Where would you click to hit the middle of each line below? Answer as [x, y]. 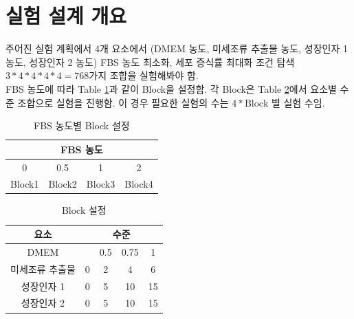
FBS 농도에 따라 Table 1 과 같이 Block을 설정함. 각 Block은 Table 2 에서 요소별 [171, 88]
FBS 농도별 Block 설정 [82, 125]
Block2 [63, 184]
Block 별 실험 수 [279, 103]
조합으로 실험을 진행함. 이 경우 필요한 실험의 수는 [123, 102]
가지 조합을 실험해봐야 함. [144, 75]
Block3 [101, 184]
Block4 [139, 184]
